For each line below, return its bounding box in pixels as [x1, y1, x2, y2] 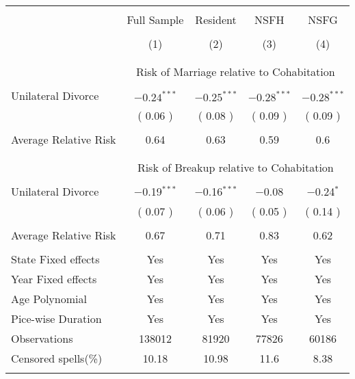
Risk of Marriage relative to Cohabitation [135, 64, 335, 79]
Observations [11, 330, 73, 346]
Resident [195, 12, 237, 27]
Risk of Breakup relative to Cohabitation [137, 159, 334, 175]
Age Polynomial [11, 291, 87, 306]
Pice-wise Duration [11, 311, 102, 326]
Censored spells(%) [11, 350, 103, 366]
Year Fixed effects [11, 271, 97, 287]
